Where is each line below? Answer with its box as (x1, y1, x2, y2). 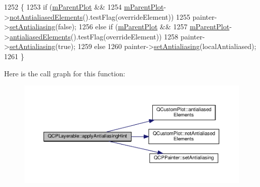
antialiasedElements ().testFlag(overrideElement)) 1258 (9, 31, 179, 41)
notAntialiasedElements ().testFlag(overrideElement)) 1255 (9, 11, 191, 22)
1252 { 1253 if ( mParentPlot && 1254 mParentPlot (4, 2, 164, 12)
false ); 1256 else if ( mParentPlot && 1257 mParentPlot (58, 21, 230, 32)
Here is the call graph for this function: (4, 68, 125, 78)
